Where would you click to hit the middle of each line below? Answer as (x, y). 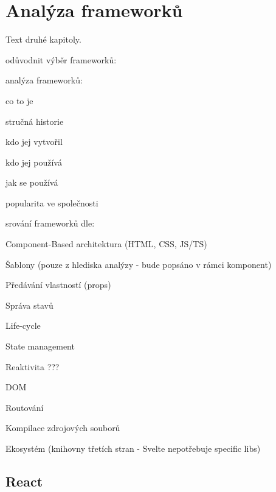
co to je (19, 100)
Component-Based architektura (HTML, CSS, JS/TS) (106, 244)
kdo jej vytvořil (34, 142)
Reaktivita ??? (33, 366)
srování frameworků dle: (50, 223)
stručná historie (35, 121)
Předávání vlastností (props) (58, 285)
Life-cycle (23, 325)
